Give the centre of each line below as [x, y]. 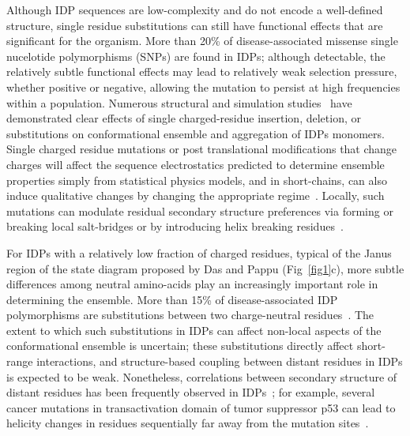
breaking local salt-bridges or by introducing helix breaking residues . [175, 226]
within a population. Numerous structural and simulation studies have [179, 102]
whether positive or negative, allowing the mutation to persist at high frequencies [203, 86]
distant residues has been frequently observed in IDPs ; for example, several [191, 392]
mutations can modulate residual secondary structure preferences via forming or [200, 210]
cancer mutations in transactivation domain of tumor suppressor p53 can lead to [201, 407]
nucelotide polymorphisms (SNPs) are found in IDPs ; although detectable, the [196, 56]
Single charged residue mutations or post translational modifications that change [202, 149]
